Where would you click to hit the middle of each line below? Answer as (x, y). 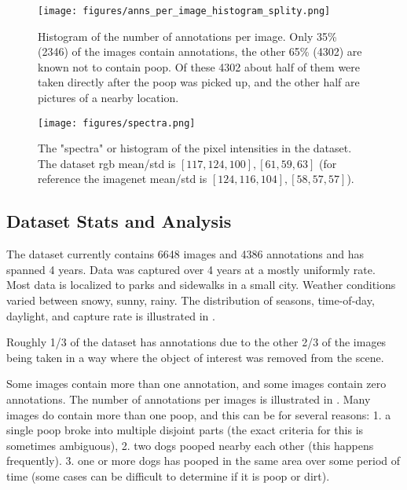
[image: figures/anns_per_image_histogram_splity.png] (184, 11)
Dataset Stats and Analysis (119, 221)
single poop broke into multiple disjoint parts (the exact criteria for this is (185, 430)
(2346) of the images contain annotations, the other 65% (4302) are (200, 51)
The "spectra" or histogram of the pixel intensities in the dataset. (195, 148)
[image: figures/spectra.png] (117, 123)
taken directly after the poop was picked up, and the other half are (199, 82)
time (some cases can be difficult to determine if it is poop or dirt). (168, 475)
